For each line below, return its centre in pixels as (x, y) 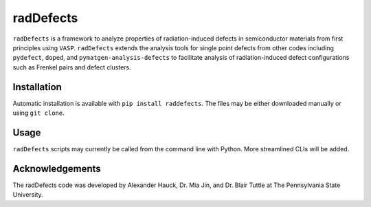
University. (28, 195)
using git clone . (38, 113)
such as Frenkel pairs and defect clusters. (72, 67)
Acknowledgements (57, 168)
